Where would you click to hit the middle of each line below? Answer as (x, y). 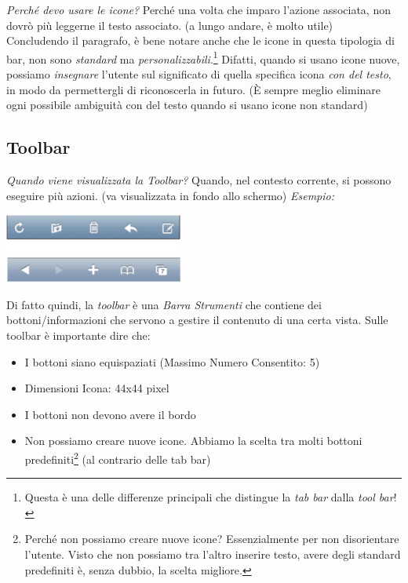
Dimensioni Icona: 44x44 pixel (97, 388)
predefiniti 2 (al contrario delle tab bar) (118, 457)
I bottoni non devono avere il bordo (110, 414)
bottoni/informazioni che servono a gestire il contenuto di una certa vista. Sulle (197, 320)
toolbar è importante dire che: (78, 335)
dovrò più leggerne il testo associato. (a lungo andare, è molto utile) (170, 25)
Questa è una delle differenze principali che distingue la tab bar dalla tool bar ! (211, 497)
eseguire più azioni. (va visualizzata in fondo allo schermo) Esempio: (170, 195)
